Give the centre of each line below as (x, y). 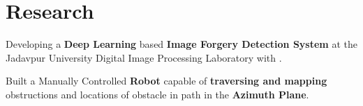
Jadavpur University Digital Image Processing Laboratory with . (144, 57)
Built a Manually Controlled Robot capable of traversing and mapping (166, 81)
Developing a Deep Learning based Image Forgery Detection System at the (181, 44)
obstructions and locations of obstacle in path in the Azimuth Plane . (157, 94)
